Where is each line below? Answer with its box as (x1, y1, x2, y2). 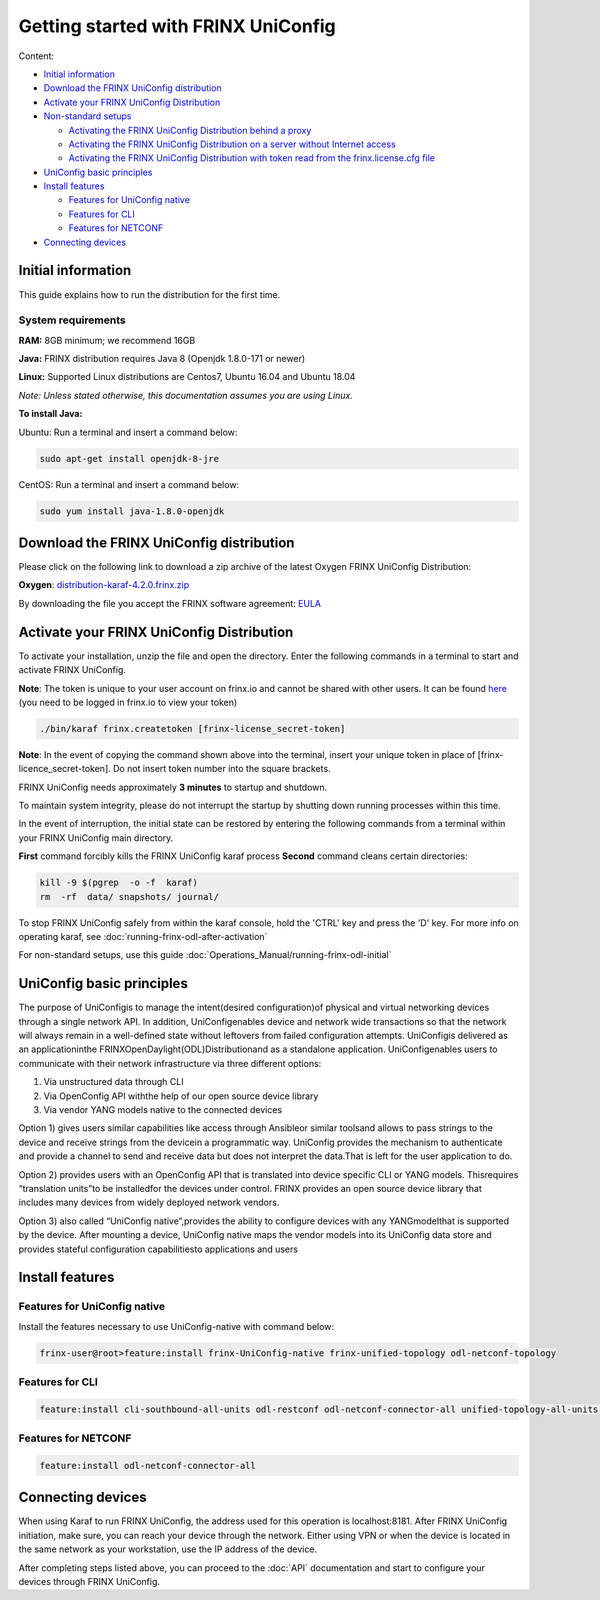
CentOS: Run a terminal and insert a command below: (18, 478, 240, 490)
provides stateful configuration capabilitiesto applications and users (18, 1243, 299, 1255)
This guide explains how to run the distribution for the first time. (18, 288, 281, 300)
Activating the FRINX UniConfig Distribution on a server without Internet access (68, 138, 397, 150)
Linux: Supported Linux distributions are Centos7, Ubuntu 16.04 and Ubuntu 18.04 (18, 371, 356, 383)
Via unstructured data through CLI (43, 1076, 184, 1088)
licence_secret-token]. (18, 763, 112, 775)
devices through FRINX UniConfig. (18, 1576, 160, 1588)
